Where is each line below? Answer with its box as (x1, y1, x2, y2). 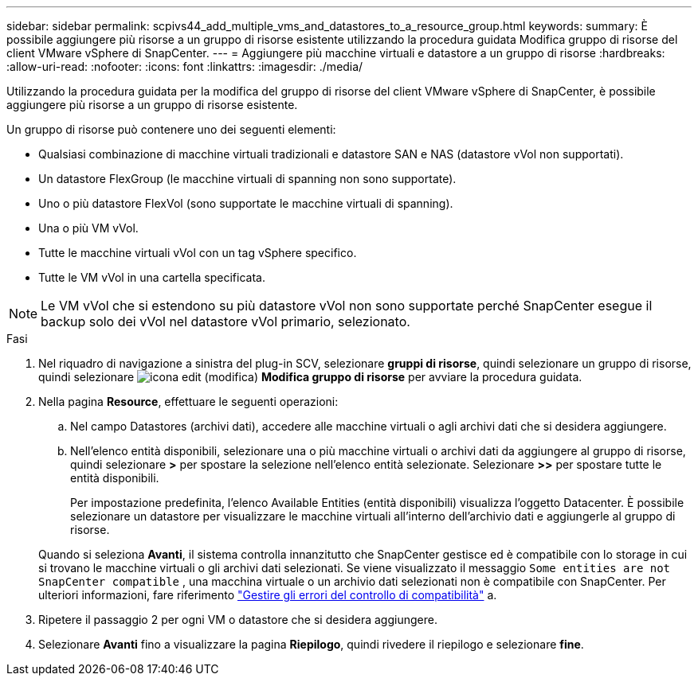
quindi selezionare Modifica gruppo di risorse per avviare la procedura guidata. (38, 370, 582, 384)
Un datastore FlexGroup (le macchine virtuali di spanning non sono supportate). (38, 172, 457, 185)
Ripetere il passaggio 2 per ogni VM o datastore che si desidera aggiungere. (38, 613, 437, 626)
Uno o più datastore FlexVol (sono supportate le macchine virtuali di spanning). (38, 197, 453, 210)
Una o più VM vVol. (38, 221, 139, 235)
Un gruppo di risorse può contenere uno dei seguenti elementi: (6, 123, 336, 136)
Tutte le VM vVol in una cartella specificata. (38, 271, 265, 284)
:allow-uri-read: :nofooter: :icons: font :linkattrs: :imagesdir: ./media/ (6, 60, 363, 73)
